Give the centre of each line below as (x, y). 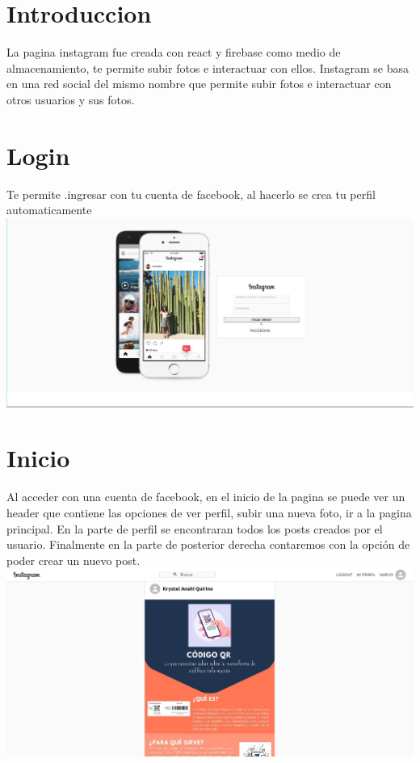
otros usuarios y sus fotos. (71, 99)
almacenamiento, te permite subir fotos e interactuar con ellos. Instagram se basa (208, 67)
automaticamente (49, 210)
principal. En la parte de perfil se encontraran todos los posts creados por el (195, 528)
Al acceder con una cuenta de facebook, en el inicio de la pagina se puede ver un (206, 497)
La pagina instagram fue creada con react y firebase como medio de (174, 52)
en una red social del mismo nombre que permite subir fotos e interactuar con (199, 84)
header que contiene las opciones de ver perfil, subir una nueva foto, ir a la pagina (209, 512)
